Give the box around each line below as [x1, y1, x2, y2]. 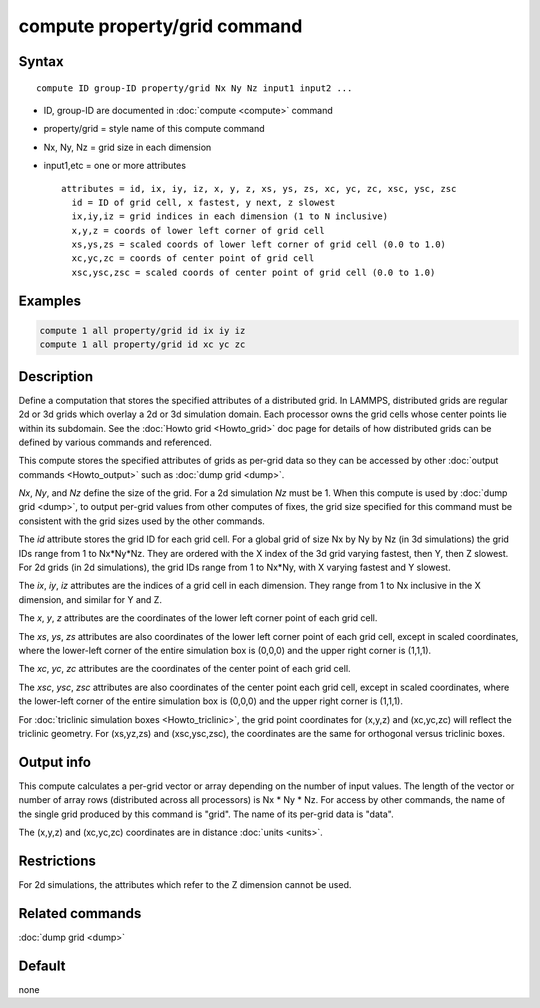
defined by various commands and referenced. [18, 436, 212, 448]
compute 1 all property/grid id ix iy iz [39, 325, 246, 336]
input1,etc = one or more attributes [43, 160, 187, 172]
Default [18, 957, 66, 974]
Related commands [18, 905, 142, 922]
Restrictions [18, 852, 97, 869]
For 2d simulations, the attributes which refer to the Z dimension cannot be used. [18, 878, 352, 890]
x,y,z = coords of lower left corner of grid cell [71, 225, 325, 236]
